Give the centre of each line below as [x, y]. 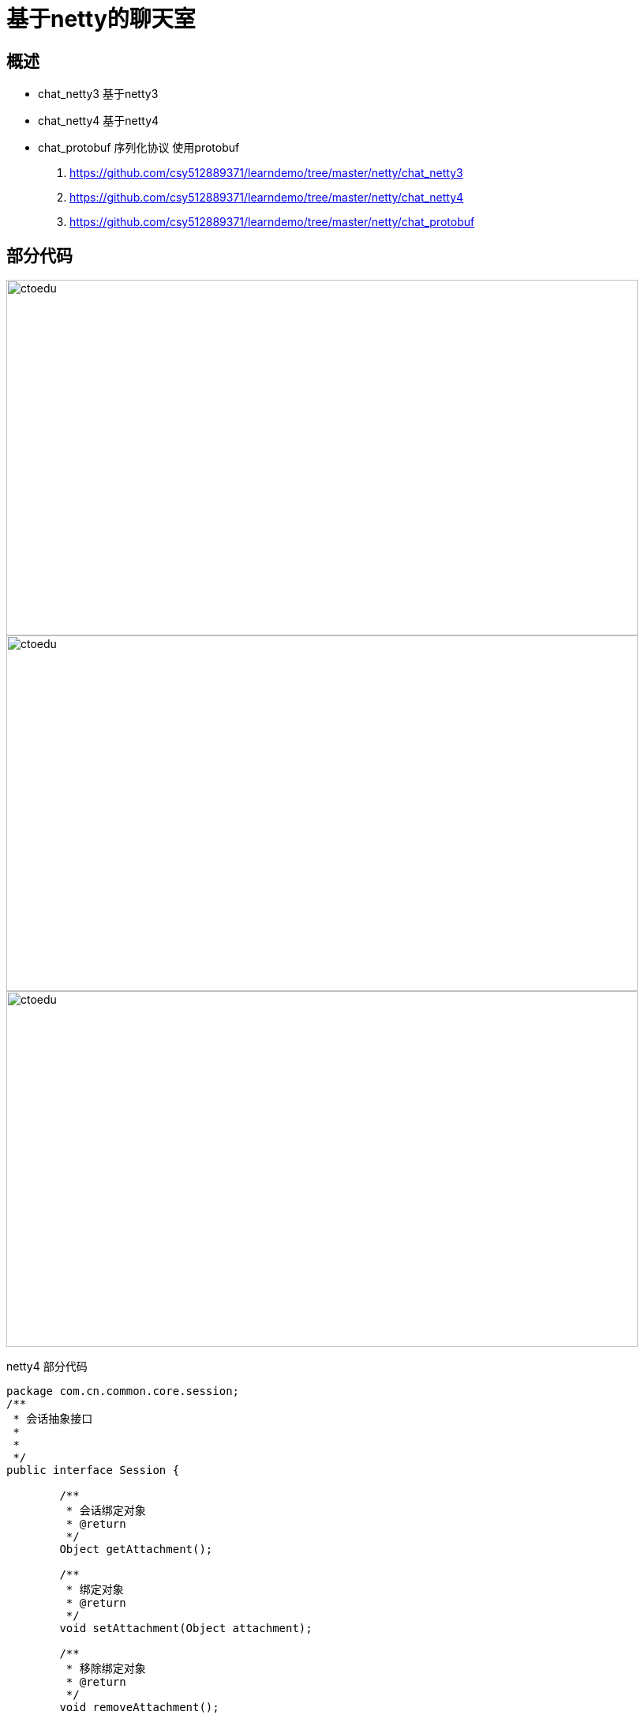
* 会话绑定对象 [106, 1511]
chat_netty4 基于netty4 [99, 121]
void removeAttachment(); [139, 1708]
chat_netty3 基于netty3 [98, 94]
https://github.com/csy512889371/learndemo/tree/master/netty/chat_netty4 [267, 198]
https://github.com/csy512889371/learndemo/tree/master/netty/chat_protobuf [272, 222]
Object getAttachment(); [136, 1549]
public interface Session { [93, 1470]
